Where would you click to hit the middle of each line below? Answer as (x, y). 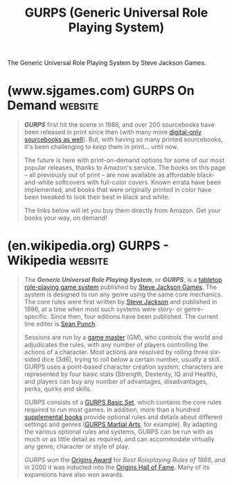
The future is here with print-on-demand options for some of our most (124, 160)
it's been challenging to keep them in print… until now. (101, 147)
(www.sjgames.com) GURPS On (101, 91)
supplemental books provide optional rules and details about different (123, 417)
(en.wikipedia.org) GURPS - (88, 246)
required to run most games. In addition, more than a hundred (112, 409)
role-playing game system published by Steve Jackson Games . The (120, 287)
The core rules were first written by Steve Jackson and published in (121, 302)
